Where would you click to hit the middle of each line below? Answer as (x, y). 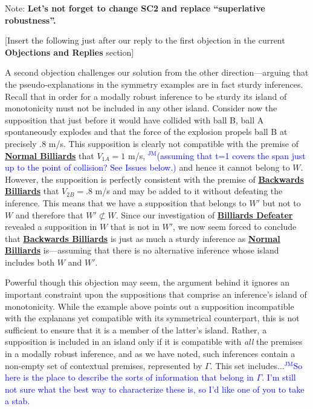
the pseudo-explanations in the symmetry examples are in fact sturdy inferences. (154, 84)
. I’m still (279, 377)
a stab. (18, 401)
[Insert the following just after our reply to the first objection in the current (145, 40)
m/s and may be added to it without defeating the (189, 191)
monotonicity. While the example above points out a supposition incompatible (150, 306)
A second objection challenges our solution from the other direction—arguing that (157, 72)
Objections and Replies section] (69, 52)
